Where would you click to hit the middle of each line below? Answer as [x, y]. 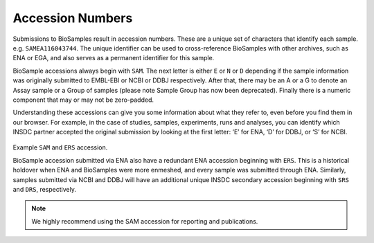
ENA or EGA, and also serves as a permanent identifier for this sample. [114, 58]
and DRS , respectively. [44, 190]
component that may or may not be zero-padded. [83, 100]
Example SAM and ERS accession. [60, 147]
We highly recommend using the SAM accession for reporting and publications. [145, 221]
